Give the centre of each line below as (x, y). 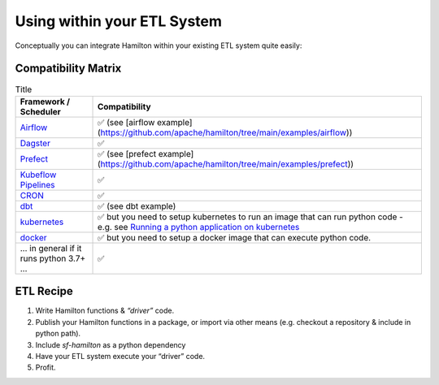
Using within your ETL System (119, 21)
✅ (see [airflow (126, 122)
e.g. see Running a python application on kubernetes (198, 227)
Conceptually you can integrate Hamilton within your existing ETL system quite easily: (159, 45)
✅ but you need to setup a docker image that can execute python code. (234, 237)
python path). (58, 334)
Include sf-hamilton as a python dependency (111, 344)
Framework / (45, 102)
